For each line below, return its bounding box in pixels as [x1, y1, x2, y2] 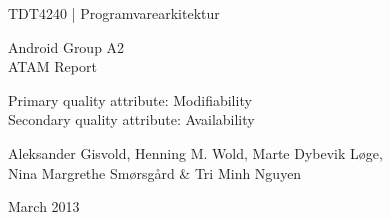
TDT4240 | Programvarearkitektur [8, 3, 220, 23]
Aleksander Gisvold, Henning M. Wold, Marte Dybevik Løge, [8, 142, 383, 163]
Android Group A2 [8, 36, 125, 57]
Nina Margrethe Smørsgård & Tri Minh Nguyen [8, 162, 302, 183]
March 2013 [8, 196, 80, 217]
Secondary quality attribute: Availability [8, 109, 255, 130]
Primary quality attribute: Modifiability [8, 89, 252, 110]
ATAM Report [8, 56, 97, 77]
